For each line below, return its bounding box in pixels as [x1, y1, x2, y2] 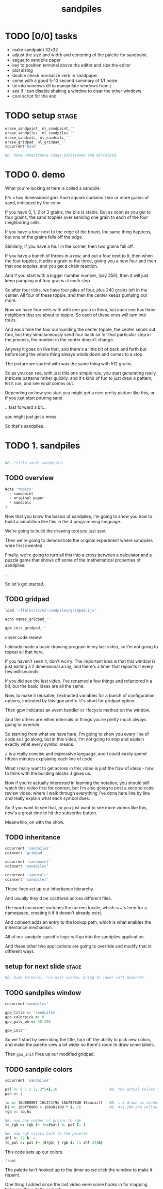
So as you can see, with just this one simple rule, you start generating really [5, 370, 156, 376]
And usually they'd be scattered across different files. [5, 895, 113, 901]
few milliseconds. [5, 668, 40, 675]
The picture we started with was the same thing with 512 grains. [5, 361, 133, 367]
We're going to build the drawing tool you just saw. [5, 528, 106, 534]
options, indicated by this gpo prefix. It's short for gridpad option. [5, 697, 136, 704]
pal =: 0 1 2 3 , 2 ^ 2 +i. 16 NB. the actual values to [5, 1087, 162, 1092]
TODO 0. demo [5, 169, 65, 180]
